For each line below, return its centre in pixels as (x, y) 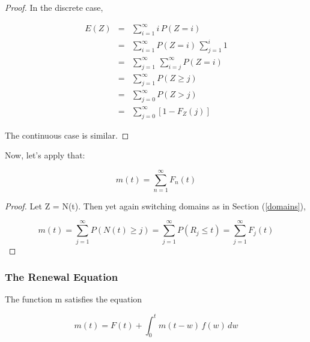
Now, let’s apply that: (45, 155)
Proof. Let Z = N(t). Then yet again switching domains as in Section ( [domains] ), (155, 205)
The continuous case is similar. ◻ (67, 135)
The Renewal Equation (62, 277)
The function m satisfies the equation (74, 299)
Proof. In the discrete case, (54, 7)
